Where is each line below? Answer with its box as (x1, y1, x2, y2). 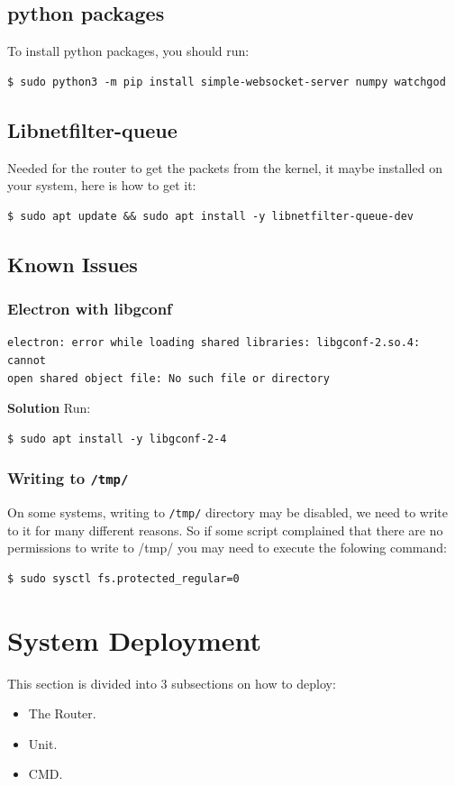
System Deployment (7, 621, 261, 658)
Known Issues (7, 250, 138, 278)
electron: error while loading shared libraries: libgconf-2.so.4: (7, 336, 421, 350)
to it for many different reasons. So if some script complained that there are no (7, 520, 443, 539)
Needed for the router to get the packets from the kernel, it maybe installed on (7, 158, 442, 177)
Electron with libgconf (7, 297, 172, 320)
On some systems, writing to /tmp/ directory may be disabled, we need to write (7, 503, 448, 522)
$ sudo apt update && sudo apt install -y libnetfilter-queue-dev (7, 209, 414, 223)
